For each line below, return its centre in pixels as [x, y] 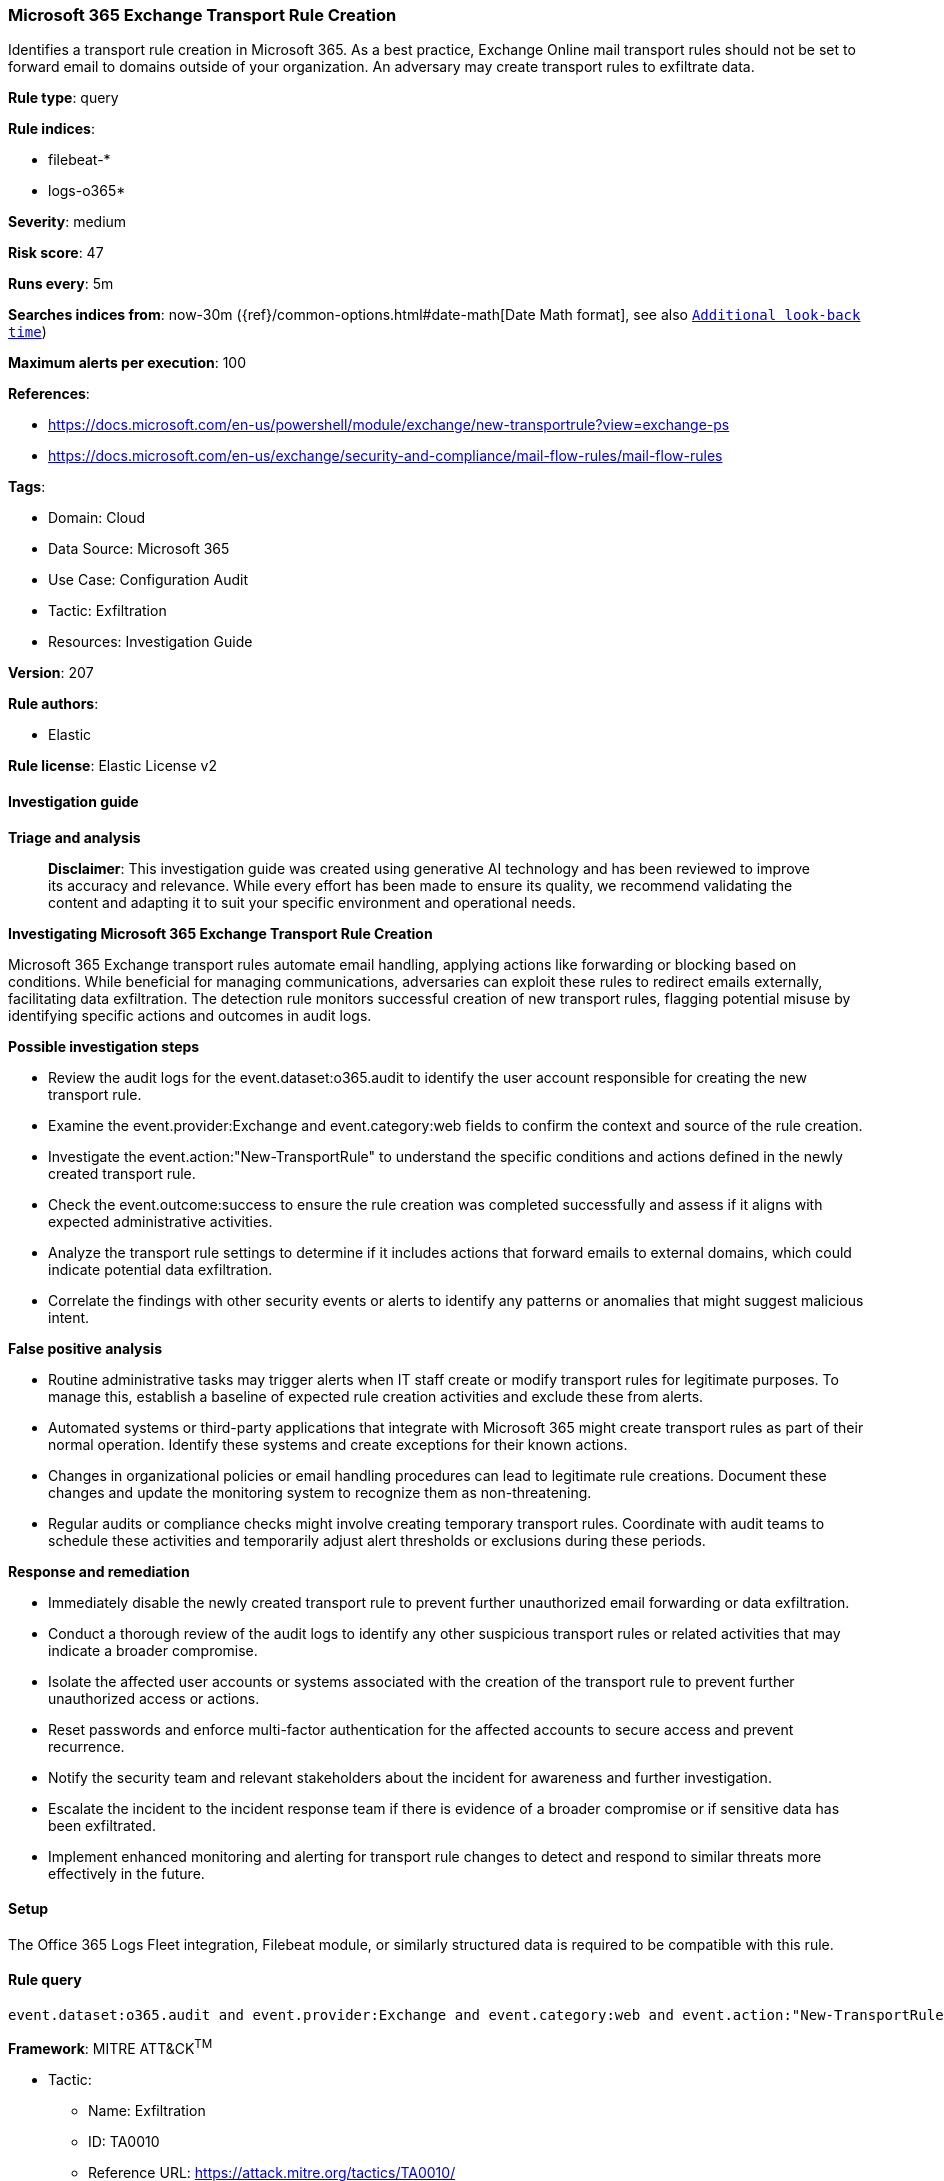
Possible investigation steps [104, 1046]
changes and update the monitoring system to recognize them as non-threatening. [320, 1492]
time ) [27, 332]
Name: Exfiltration [147, 2110]
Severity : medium [67, 222]
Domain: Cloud [97, 518]
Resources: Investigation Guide [150, 642]
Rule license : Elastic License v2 [112, 766]
